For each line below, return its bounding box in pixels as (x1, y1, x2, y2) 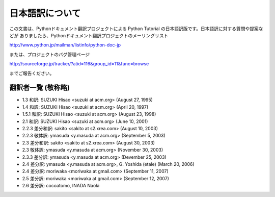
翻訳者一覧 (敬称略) (9, 83, 70, 92)
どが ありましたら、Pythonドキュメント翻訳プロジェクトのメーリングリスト (9, 32, 169, 38)
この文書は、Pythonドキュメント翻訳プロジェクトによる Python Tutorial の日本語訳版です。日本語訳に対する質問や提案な (9, 26, 263, 32)
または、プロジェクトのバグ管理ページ (9, 51, 90, 57)
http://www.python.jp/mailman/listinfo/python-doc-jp (9, 42, 121, 48)
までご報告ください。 (9, 70, 54, 76)
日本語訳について (9, 8, 81, 19)
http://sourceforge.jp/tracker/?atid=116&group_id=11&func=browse (9, 61, 149, 67)
